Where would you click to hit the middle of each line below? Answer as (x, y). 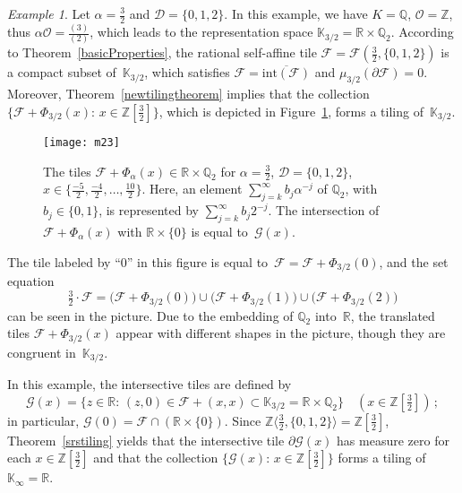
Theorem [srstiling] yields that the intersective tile (146, 440)
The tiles (67, 171)
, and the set (414, 261)
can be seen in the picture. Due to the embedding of (150, 315)
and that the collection (156, 458)
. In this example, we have (296, 13)
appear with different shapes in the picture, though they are (281, 333)
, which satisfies (187, 72)
